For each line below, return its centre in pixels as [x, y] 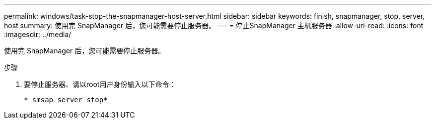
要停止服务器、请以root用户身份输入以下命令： [100, 84]
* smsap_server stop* [66, 100]
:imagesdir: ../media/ [38, 34]
